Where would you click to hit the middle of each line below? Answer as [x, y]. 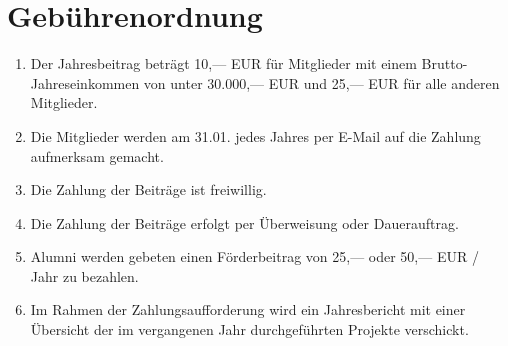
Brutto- [444, 63]
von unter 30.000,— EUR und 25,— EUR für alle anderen [321, 82]
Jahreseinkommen [85, 82]
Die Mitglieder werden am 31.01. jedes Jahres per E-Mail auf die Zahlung [255, 135]
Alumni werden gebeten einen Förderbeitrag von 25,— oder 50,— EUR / [254, 256]
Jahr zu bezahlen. [84, 275]
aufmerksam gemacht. [97, 155]
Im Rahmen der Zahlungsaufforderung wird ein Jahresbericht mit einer [248, 309]
